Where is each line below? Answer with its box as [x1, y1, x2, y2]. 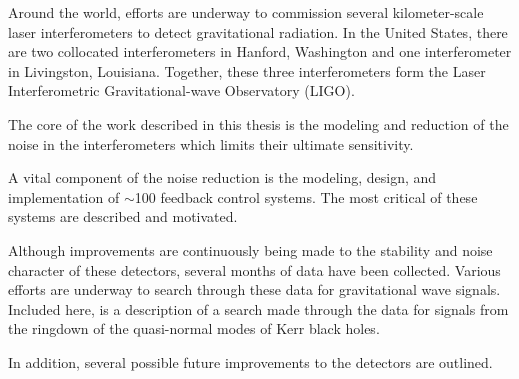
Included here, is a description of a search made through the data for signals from [8, 298, 509, 319]
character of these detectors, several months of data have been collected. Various [8, 259, 501, 280]
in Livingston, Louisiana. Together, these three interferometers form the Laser [8, 60, 486, 81]
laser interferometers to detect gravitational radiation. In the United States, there [8, 21, 508, 42]
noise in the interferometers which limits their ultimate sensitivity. [8, 133, 414, 154]
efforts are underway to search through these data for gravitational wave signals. [8, 279, 501, 300]
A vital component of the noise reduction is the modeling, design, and [8, 167, 437, 188]
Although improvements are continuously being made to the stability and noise [8, 239, 493, 260]
